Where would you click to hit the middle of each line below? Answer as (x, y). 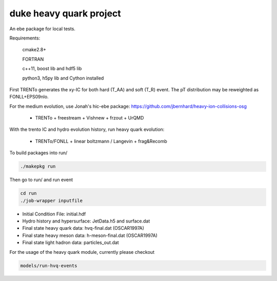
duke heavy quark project (65, 13)
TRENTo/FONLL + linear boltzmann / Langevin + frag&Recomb (101, 141)
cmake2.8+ (34, 50)
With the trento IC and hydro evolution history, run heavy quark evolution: (87, 129)
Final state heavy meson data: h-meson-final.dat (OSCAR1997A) (90, 235)
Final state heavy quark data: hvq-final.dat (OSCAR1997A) (83, 228)
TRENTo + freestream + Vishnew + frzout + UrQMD (90, 118)
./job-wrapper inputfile (52, 200)
